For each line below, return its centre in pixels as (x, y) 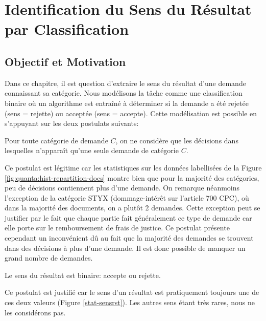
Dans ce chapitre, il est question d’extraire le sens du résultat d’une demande (125, 83)
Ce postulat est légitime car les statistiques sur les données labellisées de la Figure (133, 167)
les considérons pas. (35, 312)
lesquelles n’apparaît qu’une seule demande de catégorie (92, 150)
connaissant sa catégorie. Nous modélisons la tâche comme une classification (124, 93)
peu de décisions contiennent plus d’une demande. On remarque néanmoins (122, 188)
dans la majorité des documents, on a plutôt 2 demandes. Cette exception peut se (132, 208)
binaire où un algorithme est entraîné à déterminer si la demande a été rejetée (127, 103)
